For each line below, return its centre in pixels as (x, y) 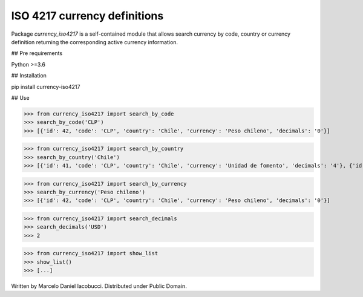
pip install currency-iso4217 (46, 86)
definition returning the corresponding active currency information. (95, 42)
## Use (20, 97)
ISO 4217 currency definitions (87, 16)
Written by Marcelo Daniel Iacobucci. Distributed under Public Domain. (99, 286)
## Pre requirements (37, 53)
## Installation (29, 76)
